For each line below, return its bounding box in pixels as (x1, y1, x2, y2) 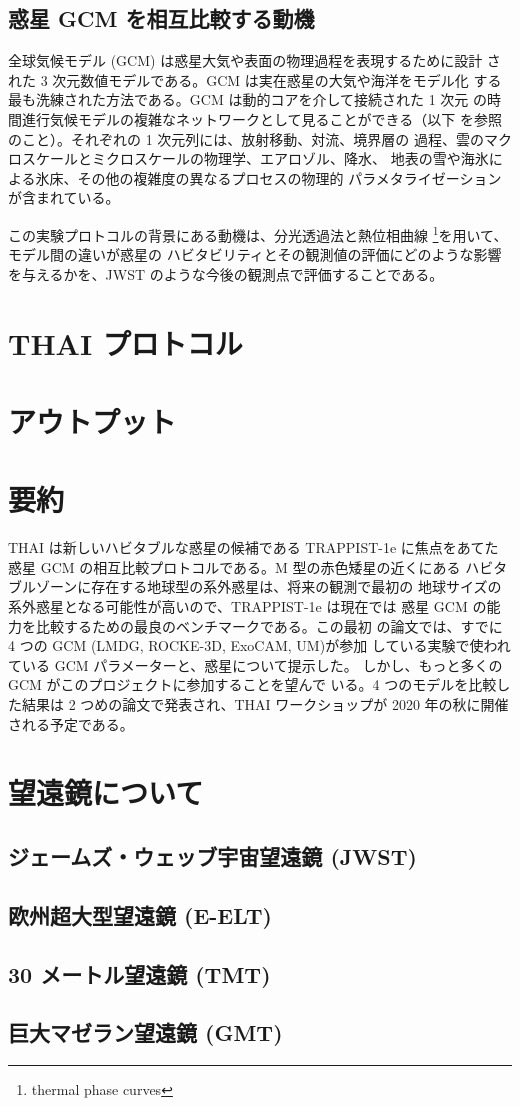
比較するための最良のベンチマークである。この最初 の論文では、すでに (35, 615, 503, 636)
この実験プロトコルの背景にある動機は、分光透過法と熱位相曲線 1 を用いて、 (8, 221, 508, 245)
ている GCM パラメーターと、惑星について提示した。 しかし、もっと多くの (8, 654, 503, 675)
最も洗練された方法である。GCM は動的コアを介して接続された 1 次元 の (8, 89, 488, 110)
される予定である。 (8, 713, 134, 734)
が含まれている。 (8, 187, 120, 208)
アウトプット (8, 400, 177, 441)
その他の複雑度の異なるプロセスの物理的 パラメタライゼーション (77, 167, 502, 188)
